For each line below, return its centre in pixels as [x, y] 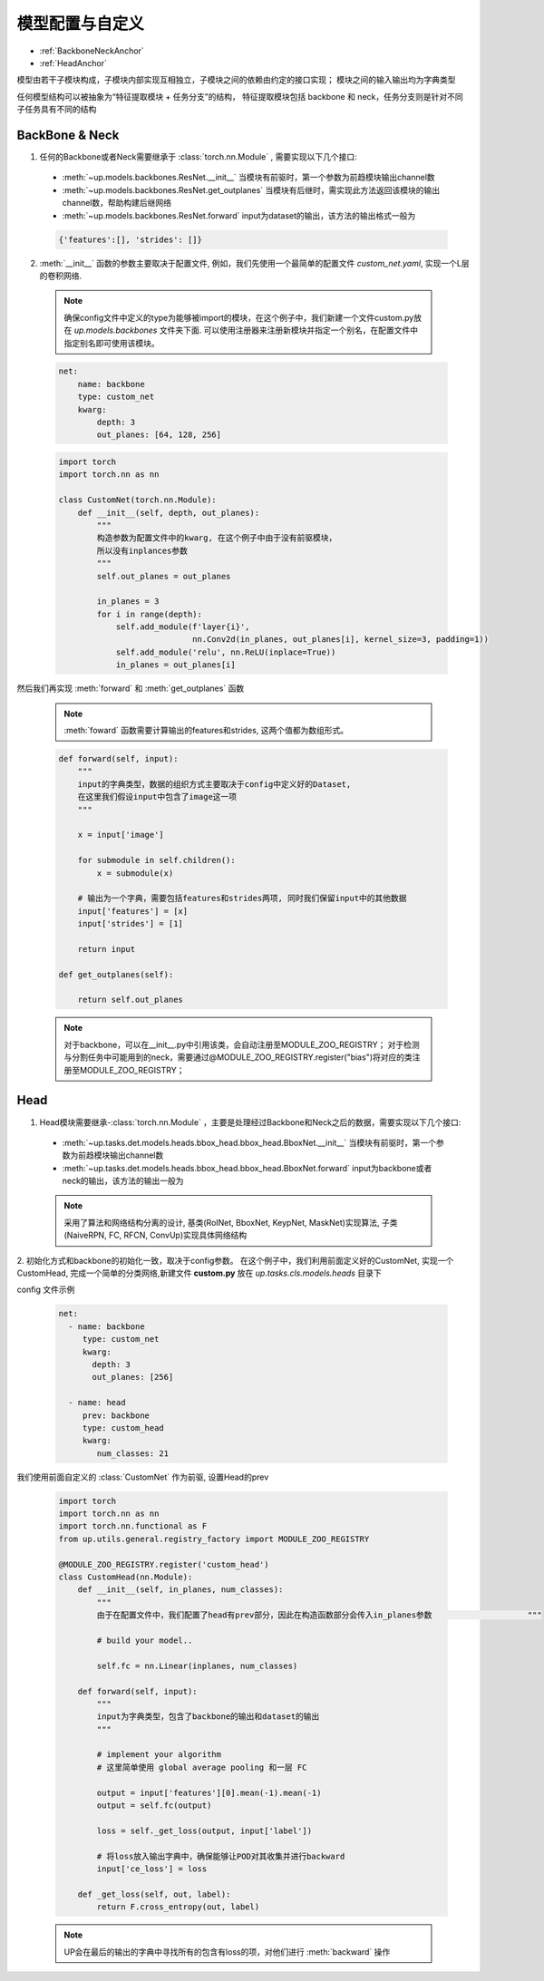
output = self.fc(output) [154, 1806]
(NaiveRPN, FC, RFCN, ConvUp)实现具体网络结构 [155, 1235]
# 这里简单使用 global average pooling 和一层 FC [202, 1767]
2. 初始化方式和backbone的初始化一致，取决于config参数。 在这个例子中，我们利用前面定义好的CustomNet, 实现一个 [235, 1260]
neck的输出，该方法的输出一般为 [123, 1181]
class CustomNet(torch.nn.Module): [137, 500]
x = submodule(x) [135, 873]
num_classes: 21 [133, 1453]
